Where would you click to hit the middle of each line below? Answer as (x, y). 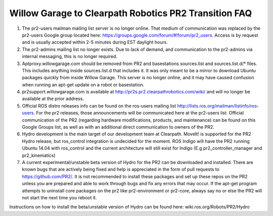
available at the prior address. (53, 99)
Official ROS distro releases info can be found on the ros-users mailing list (99, 105)
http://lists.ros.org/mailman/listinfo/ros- (218, 105)
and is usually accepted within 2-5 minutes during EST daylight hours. (95, 42)
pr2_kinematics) (39, 155)
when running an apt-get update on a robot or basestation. (83, 85)
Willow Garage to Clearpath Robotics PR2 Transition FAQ (131, 13)
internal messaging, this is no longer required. (70, 57)
